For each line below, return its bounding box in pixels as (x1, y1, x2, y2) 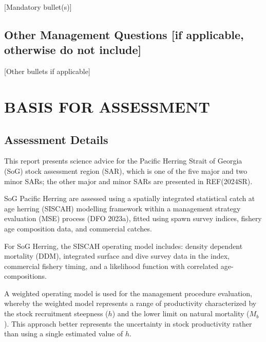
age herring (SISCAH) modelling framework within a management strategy (4, 203, 241, 213)
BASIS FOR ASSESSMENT (4, 96, 210, 117)
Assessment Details (4, 131, 108, 147)
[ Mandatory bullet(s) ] (4, 2, 72, 12)
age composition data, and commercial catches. (4, 223, 152, 233)
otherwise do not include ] (4, 42, 142, 58)
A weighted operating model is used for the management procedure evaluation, (4, 287, 252, 298)
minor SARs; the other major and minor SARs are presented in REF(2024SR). (4, 175, 253, 186)
